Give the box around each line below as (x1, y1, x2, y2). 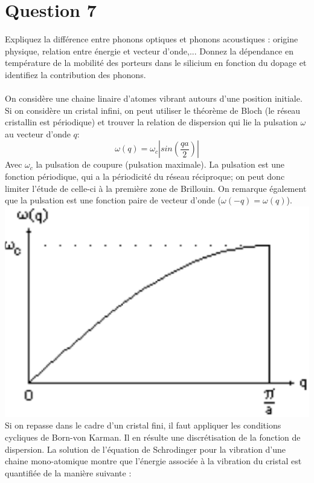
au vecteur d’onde (5, 127, 71, 140)
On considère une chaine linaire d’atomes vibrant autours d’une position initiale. (5, 92, 303, 105)
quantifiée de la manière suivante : (5, 466, 132, 479)
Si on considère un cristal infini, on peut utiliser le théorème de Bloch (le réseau (5, 103, 301, 116)
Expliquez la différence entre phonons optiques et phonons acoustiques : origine (5, 33, 298, 45)
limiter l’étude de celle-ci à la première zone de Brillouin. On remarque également (5, 182, 307, 194)
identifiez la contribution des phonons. (5, 68, 146, 80)
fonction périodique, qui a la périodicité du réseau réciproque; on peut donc (5, 170, 285, 183)
